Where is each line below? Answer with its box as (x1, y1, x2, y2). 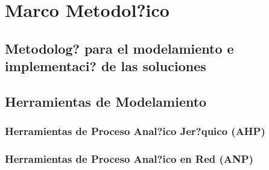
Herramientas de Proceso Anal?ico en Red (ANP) (5, 151, 253, 166)
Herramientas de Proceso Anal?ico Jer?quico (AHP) (5, 124, 265, 139)
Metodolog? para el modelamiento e (5, 39, 234, 57)
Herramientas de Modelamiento (5, 92, 207, 110)
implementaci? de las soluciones (5, 57, 206, 75)
